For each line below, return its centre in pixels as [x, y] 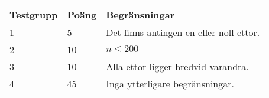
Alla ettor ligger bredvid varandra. [177, 66]
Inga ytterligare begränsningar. [170, 84]
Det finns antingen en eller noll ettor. [183, 32]
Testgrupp [34, 14]
